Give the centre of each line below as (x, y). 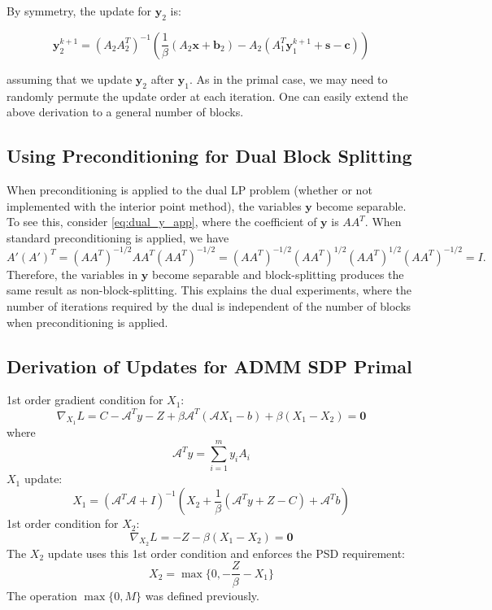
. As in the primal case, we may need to (288, 78)
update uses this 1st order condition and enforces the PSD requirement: (226, 553)
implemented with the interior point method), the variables (154, 205)
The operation (42, 595)
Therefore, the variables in (72, 274)
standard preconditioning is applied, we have (118, 237)
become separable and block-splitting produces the (278, 274)
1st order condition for (63, 523)
